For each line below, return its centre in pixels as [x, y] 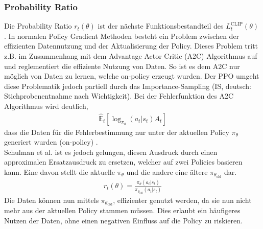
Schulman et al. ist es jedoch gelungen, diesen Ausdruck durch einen [111, 152]
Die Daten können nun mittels [52, 200]
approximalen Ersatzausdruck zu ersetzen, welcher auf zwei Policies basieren [123, 162]
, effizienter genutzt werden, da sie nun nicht [182, 200]
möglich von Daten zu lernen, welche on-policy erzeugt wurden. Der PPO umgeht [132, 76]
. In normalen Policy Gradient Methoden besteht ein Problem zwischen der [122, 36]
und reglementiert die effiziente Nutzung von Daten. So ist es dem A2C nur [122, 66]
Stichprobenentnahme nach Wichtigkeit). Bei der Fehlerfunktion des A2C [119, 96]
